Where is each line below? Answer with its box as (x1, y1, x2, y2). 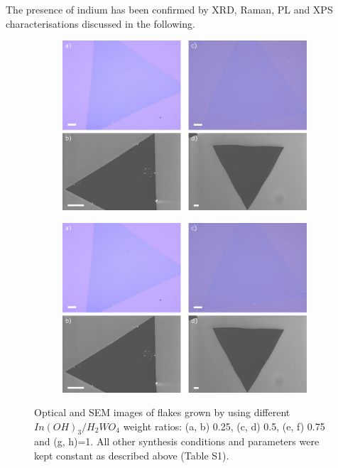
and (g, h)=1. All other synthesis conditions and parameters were (34, 434, 320, 449)
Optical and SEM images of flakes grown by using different (34, 405, 290, 420)
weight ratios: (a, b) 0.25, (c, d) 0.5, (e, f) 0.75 (123, 418, 325, 433)
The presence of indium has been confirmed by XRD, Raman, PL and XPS (6, 2, 333, 16)
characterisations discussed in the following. (6, 16, 195, 31)
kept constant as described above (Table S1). (34, 448, 229, 463)
